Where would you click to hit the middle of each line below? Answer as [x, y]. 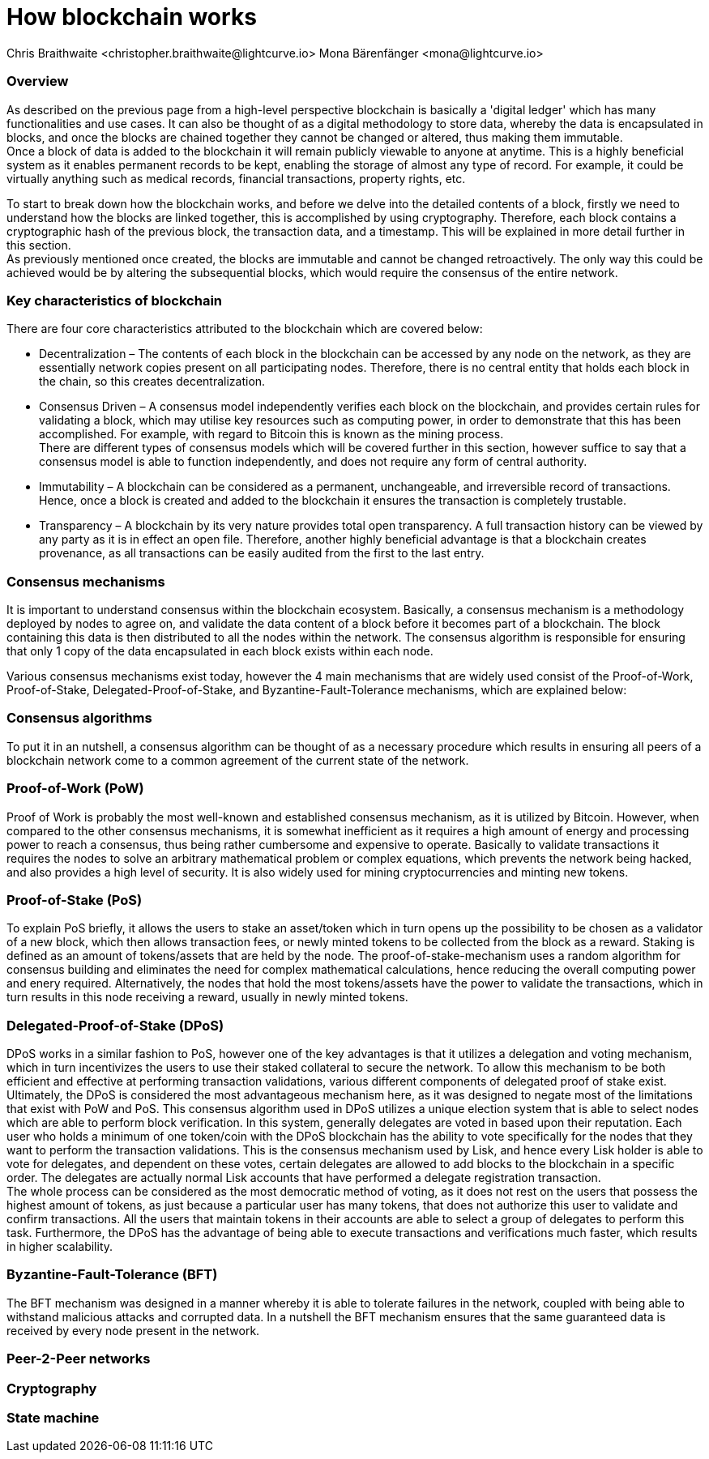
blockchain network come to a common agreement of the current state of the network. [238, 760]
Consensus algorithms [79, 718]
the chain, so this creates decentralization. [152, 382]
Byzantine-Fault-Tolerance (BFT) [112, 1275]
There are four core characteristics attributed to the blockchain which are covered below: [245, 329]
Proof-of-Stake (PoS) [75, 900]
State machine [53, 1417]
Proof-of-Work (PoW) [75, 789]
